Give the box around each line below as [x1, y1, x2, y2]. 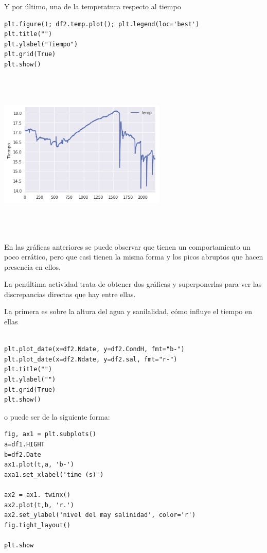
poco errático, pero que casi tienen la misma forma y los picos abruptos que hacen [4, 251, 263, 262]
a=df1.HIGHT [4, 441, 45, 448]
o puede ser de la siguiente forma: [4, 411, 110, 422]
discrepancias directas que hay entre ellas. [4, 288, 136, 299]
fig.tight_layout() [4, 521, 70, 529]
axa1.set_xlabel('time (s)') [4, 471, 104, 478]
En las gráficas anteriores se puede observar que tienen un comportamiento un [4, 241, 251, 252]
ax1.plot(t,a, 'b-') [4, 461, 75, 469]
